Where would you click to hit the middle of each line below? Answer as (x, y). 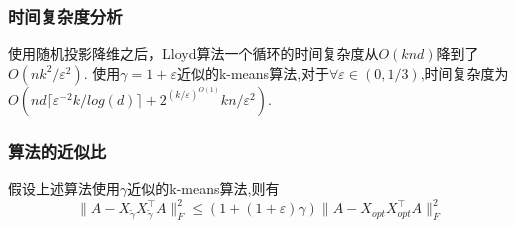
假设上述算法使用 (64, 188)
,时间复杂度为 (464, 72)
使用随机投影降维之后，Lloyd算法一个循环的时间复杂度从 (193, 53)
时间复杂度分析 (65, 15)
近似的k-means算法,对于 (253, 72)
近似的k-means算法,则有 (203, 188)
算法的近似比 (57, 150)
